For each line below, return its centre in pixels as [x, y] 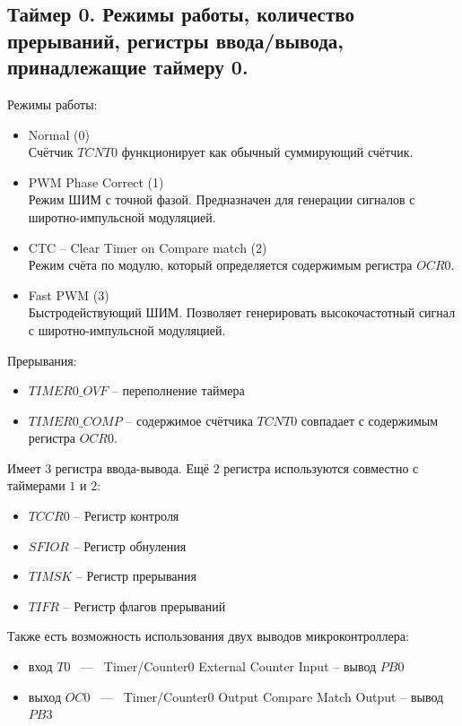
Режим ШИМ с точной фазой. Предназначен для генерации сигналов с [222, 199]
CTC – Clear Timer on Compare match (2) [148, 247]
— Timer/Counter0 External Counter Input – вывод [229, 666]
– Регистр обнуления [130, 545]
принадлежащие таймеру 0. [128, 67]
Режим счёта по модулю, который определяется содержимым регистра [220, 265]
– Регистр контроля [126, 516]
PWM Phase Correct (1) [96, 181]
